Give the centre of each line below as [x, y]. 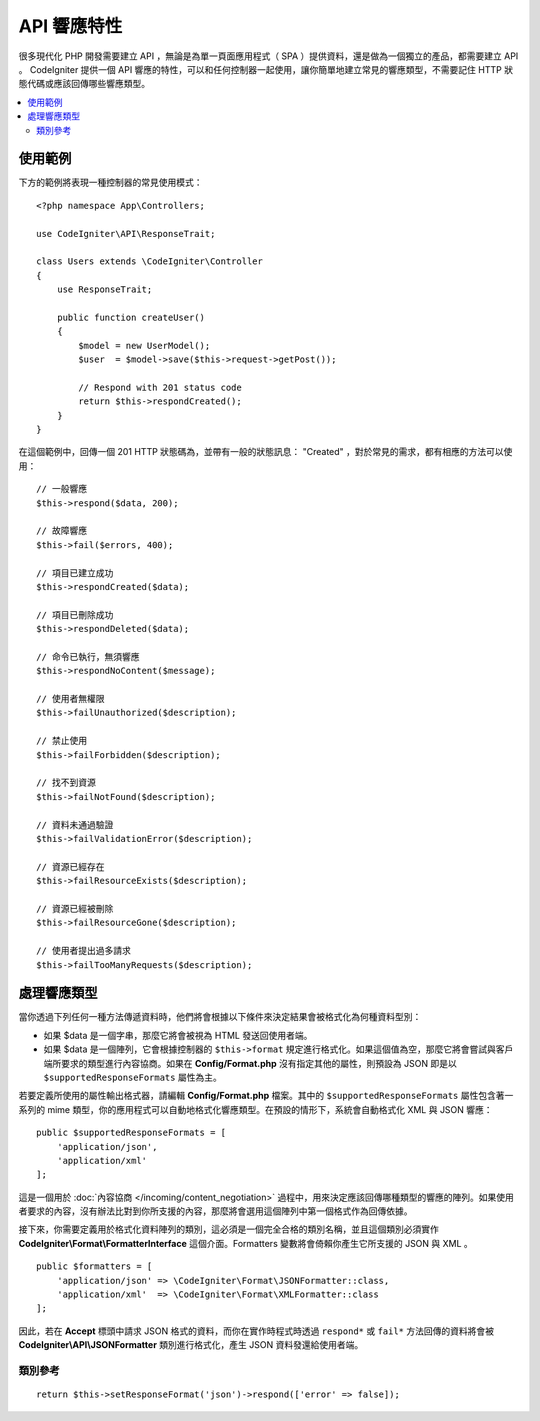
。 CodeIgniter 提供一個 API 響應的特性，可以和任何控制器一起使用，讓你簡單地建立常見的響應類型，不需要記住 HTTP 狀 [266, 69]
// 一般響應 [62, 489]
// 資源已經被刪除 [75, 908]
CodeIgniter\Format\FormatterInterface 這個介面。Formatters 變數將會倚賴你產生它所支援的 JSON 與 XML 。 [246, 1243]
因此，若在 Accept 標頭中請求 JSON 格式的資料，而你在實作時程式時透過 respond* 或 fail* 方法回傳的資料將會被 [256, 1331]
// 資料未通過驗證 [75, 824]
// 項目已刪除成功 [75, 614]
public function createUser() [130, 317]
